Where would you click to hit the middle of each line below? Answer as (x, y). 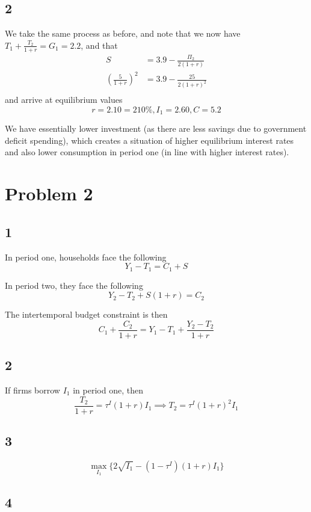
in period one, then (108, 390)
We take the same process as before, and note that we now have (123, 33)
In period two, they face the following (74, 285)
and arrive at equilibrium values (64, 100)
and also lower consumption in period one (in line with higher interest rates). (147, 152)
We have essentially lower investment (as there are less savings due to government (156, 128)
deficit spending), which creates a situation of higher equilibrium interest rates (149, 140)
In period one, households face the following (86, 257)
